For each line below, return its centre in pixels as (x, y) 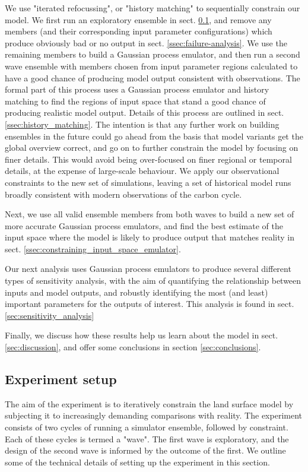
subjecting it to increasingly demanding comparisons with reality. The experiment (153, 415)
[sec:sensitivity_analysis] (50, 315)
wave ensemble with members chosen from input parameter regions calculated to (151, 66)
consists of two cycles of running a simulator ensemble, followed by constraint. (147, 427)
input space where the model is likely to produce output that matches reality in (150, 237)
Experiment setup (61, 379)
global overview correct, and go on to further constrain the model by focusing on (152, 148)
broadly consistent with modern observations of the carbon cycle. (123, 194)
